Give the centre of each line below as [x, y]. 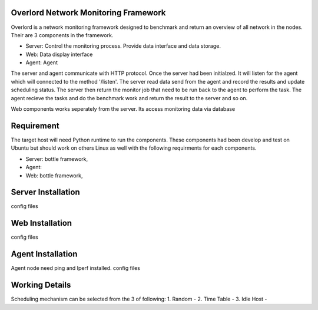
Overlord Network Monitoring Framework [88, 13]
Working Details [41, 285]
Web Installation [42, 223]
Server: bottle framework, [57, 159]
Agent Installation [44, 254]
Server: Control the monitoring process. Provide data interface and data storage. [123, 46]
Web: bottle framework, [54, 175]
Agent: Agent [42, 62]
